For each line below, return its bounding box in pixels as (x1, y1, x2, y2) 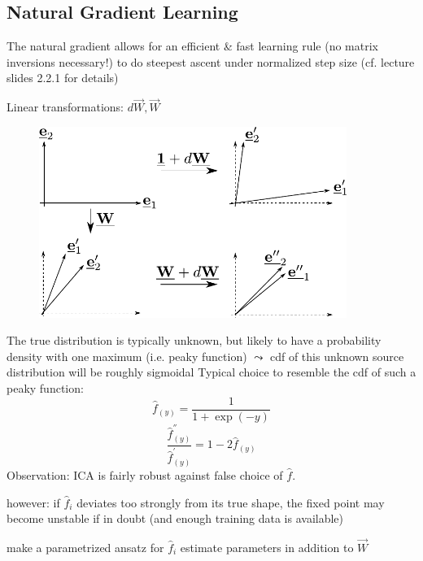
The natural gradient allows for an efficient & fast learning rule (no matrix (7, 37, 378, 54)
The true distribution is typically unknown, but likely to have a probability (7, 332, 382, 349)
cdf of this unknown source (269, 347, 404, 364)
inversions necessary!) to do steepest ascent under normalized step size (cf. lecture (7, 53, 415, 70)
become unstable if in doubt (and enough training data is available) (7, 510, 344, 527)
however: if (7, 494, 60, 511)
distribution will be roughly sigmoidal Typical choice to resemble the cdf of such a (7, 363, 416, 381)
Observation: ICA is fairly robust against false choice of (7, 466, 283, 483)
